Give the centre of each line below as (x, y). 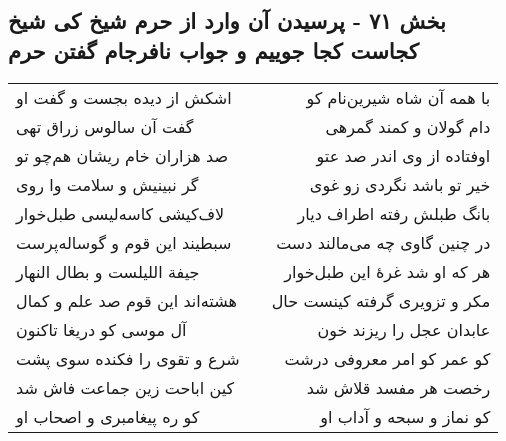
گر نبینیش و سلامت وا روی (107, 184)
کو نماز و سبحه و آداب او (405, 416)
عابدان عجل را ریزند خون (404, 329)
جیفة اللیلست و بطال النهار (108, 271)
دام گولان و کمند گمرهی (408, 126)
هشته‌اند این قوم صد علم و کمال (126, 300)
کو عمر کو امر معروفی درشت (387, 358)
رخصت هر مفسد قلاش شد (398, 387)
